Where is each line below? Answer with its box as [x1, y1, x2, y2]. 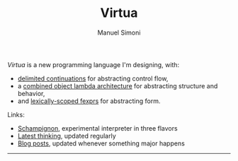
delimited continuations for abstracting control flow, [17, 74, 169, 83]
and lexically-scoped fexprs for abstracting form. [17, 97, 161, 105]
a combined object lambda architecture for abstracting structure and [17, 81, 218, 90]
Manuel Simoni [97, 28, 141, 37]
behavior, [17, 89, 45, 97]
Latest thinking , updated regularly [17, 131, 117, 140]
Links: [7, 110, 25, 119]
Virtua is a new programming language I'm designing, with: [7, 60, 179, 68]
